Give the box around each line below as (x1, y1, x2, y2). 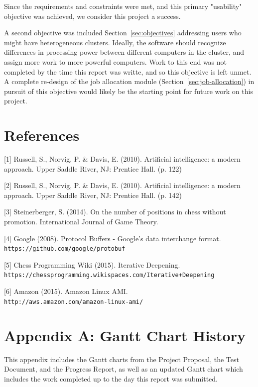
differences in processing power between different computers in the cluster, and (4, 47, 245, 57)
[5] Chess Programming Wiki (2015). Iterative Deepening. (4, 259, 180, 270)
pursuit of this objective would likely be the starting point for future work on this (4, 86, 253, 96)
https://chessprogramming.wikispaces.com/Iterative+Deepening (4, 272, 215, 279)
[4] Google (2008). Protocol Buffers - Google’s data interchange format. (4, 233, 221, 243)
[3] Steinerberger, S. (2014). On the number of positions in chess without (4, 206, 226, 217)
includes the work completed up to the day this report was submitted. (4, 373, 218, 384)
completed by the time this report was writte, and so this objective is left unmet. (4, 66, 252, 77)
